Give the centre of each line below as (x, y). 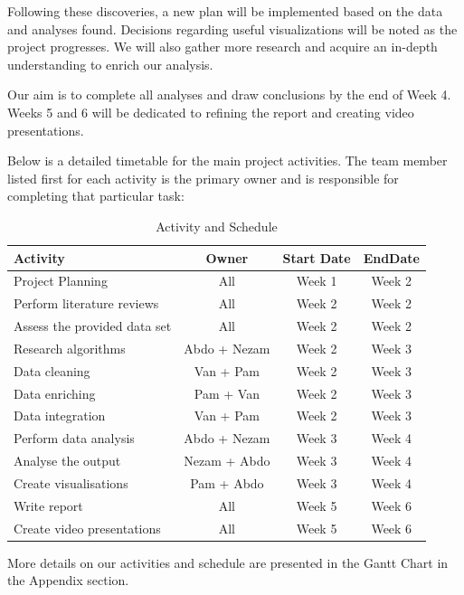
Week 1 (317, 281)
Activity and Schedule (217, 226)
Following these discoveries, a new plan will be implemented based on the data (225, 11)
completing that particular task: (96, 196)
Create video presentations (87, 528)
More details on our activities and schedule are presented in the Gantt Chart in (228, 562)
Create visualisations (71, 482)
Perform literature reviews (86, 303)
